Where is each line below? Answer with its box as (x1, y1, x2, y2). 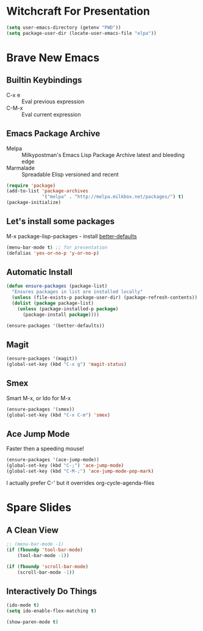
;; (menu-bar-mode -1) (6, 541, 64, 547)
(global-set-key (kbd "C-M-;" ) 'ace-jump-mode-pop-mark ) (6, 469, 154, 475)
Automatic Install (6, 267, 73, 277)
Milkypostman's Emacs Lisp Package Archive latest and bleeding (21, 151, 185, 158)
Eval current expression (21, 111, 81, 118)
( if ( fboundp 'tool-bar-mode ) (6, 547, 84, 553)
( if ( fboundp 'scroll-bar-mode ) (6, 563, 88, 569)
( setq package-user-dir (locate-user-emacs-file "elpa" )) (6, 30, 157, 36)
